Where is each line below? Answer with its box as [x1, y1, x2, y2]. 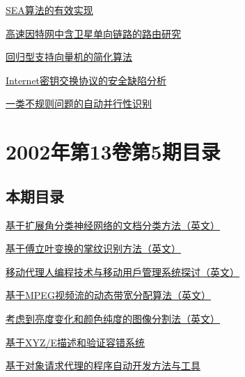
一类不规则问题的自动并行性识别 [6, 96, 152, 111]
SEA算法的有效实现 [6, 3, 93, 17]
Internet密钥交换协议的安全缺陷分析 [6, 72, 167, 87]
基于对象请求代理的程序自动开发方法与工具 [6, 358, 200, 373]
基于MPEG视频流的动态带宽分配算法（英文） [6, 288, 211, 302]
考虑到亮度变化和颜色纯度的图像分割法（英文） [6, 311, 220, 325]
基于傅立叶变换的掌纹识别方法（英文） [6, 241, 181, 256]
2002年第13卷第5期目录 [6, 137, 221, 166]
